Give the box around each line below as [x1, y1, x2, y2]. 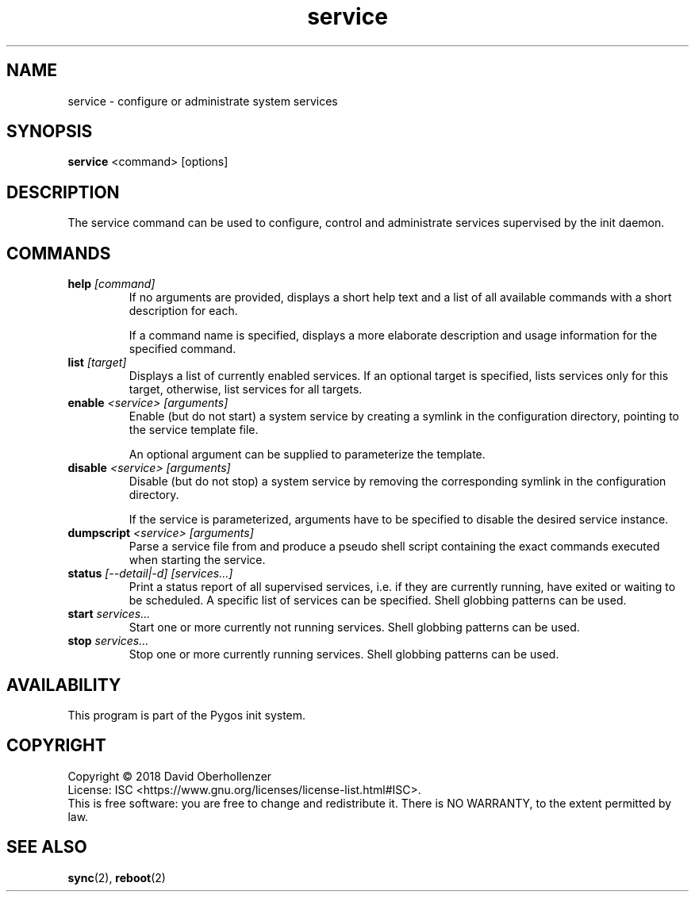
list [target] [67, 355, 127, 370]
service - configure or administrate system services [67, 94, 338, 108]
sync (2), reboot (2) [67, 870, 166, 885]
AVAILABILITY [6, 674, 121, 695]
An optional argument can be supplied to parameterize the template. [129, 447, 486, 462]
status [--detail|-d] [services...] [67, 566, 233, 581]
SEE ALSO [6, 837, 87, 858]
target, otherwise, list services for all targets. [129, 382, 363, 397]
